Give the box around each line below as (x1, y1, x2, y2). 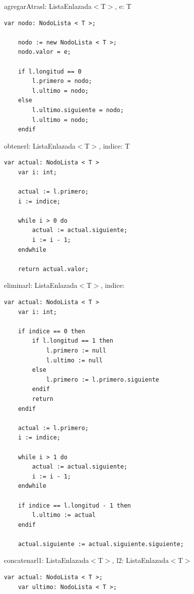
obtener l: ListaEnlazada (4, 140, 76, 151)
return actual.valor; (18, 265, 89, 273)
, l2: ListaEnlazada (112, 555, 169, 565)
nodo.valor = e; (18, 48, 71, 56)
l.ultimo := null (46, 356, 103, 364)
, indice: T (98, 140, 130, 151)
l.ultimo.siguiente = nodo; (32, 106, 124, 114)
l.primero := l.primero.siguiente (46, 376, 159, 383)
